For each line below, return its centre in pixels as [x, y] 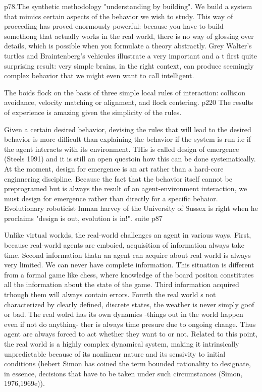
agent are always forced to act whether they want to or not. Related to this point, [131, 334]
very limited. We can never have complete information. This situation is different [129, 265]
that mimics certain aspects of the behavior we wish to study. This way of [119, 16]
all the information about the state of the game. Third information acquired [122, 284]
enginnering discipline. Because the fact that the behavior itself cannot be [118, 178]
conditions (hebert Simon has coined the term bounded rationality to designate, [127, 363]
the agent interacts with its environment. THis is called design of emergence [122, 149]
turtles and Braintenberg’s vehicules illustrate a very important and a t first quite [130, 55]
